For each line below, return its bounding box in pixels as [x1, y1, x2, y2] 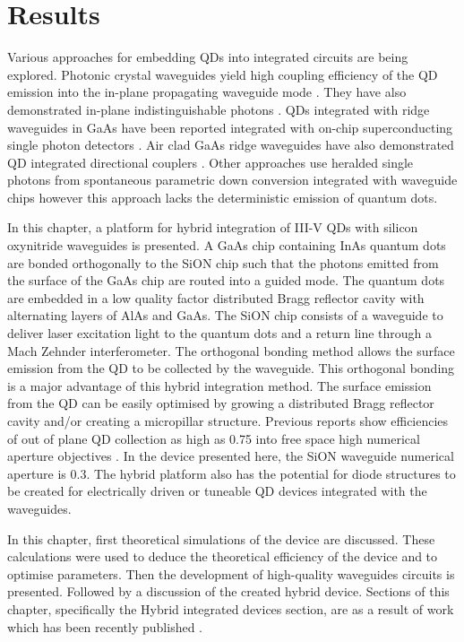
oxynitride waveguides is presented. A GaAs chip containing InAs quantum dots [7, 236, 446, 255]
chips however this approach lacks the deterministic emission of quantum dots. [7, 187, 438, 206]
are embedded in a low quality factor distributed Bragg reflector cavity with [7, 288, 425, 307]
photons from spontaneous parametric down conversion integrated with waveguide [7, 170, 458, 189]
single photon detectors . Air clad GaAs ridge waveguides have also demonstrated [7, 135, 454, 154]
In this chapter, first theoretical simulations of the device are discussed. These [7, 529, 435, 548]
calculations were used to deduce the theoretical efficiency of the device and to [7, 547, 438, 566]
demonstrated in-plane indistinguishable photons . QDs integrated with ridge [7, 100, 430, 118]
